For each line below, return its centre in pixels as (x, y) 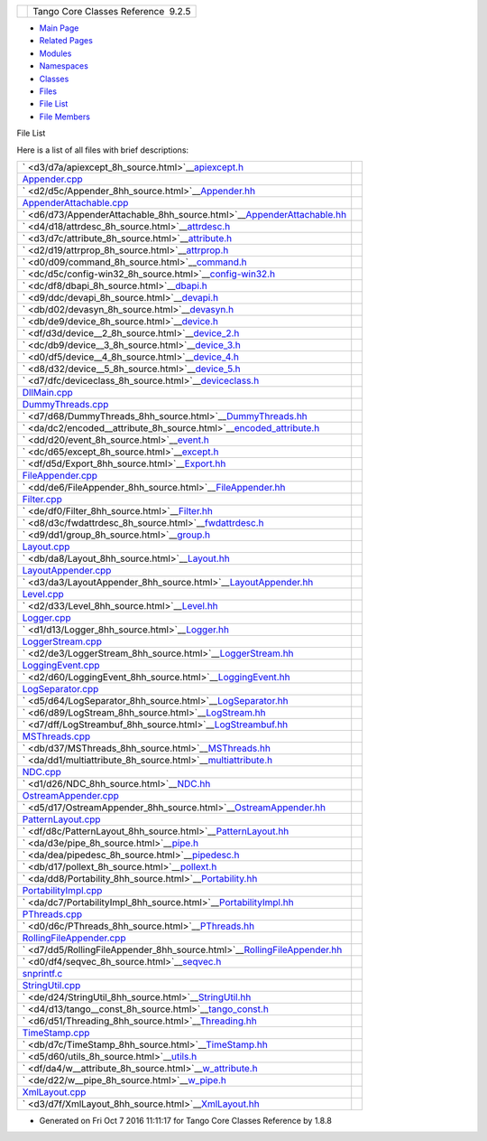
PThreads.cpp (52, 914)
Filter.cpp (42, 499)
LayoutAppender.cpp (67, 570)
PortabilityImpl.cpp (62, 890)
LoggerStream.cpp (62, 641)
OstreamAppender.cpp (70, 795)
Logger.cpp (46, 617)
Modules (55, 53)
